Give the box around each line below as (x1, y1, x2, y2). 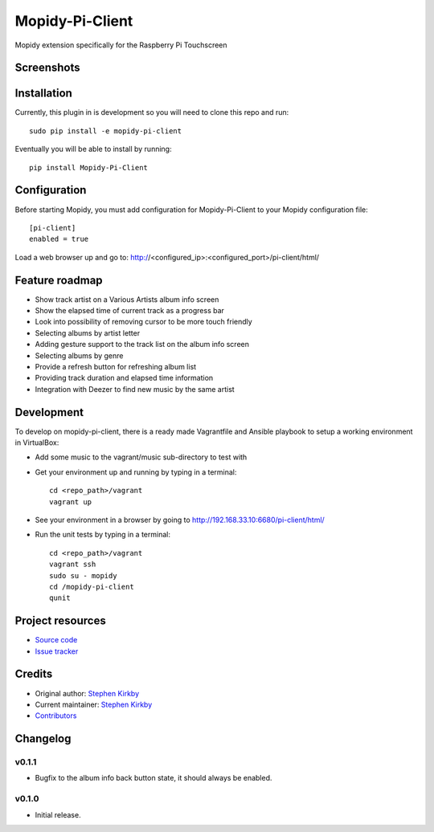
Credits (14, 667, 53, 681)
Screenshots (14, 61, 80, 75)
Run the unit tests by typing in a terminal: (35, 530, 170, 540)
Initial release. (35, 810, 81, 819)
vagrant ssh (49, 560, 96, 569)
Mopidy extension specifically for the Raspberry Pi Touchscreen (14, 40, 228, 50)
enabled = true (29, 235, 89, 244)
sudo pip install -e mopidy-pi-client (29, 126, 182, 136)
